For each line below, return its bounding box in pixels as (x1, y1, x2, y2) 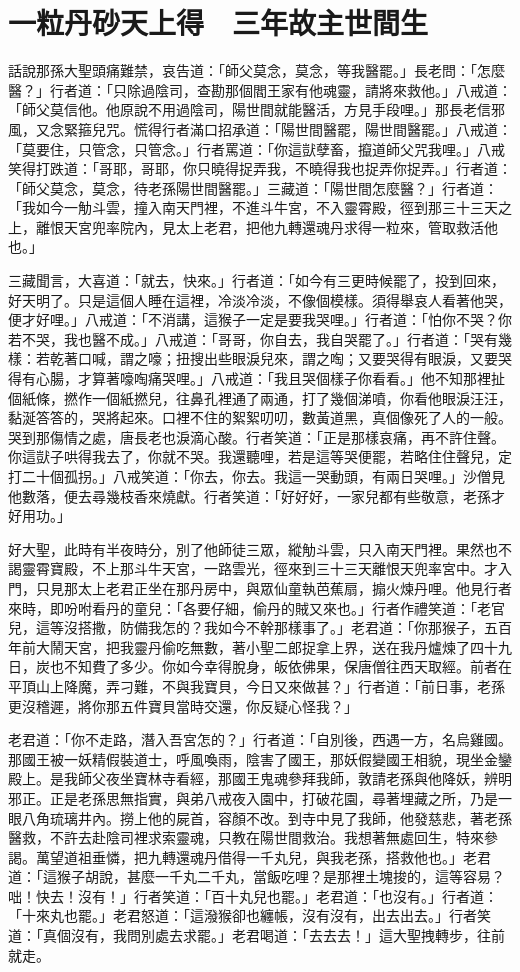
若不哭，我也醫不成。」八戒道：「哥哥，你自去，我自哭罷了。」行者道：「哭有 (8, 328, 498, 349)
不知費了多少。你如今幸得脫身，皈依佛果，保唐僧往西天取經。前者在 (63, 656, 512, 677)
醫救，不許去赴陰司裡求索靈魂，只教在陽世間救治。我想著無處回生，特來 (8, 827, 484, 848)
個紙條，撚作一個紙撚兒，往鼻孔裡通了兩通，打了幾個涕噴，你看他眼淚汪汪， (8, 387, 512, 408)
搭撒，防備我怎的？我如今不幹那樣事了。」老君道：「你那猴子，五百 (77, 617, 512, 638)
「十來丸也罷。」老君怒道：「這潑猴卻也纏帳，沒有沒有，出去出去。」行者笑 (8, 905, 491, 926)
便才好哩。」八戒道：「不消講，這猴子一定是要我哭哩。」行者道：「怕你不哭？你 (8, 309, 512, 330)
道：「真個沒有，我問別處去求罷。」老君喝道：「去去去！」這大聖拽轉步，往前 (8, 925, 505, 946)
